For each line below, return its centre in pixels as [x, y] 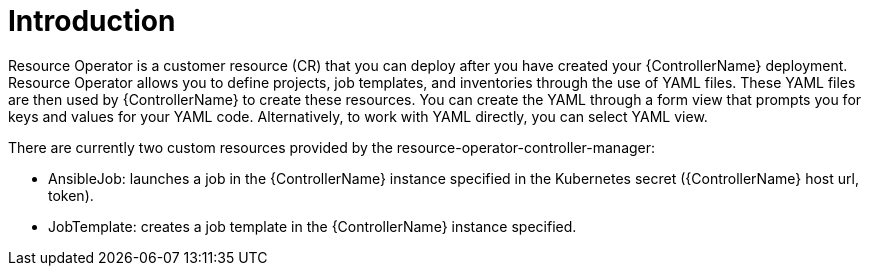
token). [71, 195]
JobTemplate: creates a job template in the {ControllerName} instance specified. [312, 226]
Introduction [92, 21]
